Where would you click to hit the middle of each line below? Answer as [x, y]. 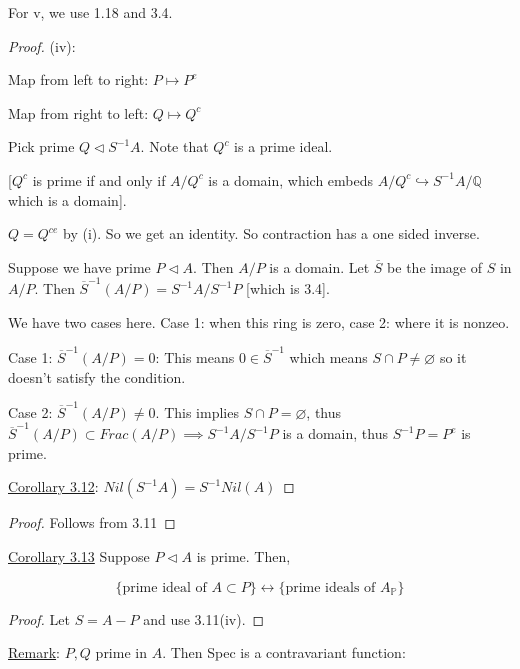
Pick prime [41, 146]
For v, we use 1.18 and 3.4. [90, 12]
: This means [195, 356]
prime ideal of [164, 587]
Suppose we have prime [79, 266]
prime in [121, 652]
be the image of [434, 266]
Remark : [34, 652]
